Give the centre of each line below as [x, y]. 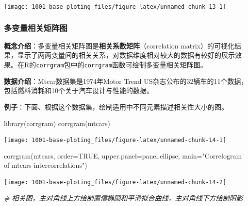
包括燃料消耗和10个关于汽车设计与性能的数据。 [79, 90]
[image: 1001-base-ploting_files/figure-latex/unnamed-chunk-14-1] [115, 140]
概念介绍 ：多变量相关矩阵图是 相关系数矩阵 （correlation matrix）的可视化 [119, 45]
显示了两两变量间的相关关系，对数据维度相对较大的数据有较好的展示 [126, 55]
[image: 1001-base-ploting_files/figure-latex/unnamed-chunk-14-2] [115, 182]
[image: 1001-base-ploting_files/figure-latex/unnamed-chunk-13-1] [115, 7]
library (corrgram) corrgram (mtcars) [57, 123]
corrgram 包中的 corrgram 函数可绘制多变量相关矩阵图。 [122, 65]
